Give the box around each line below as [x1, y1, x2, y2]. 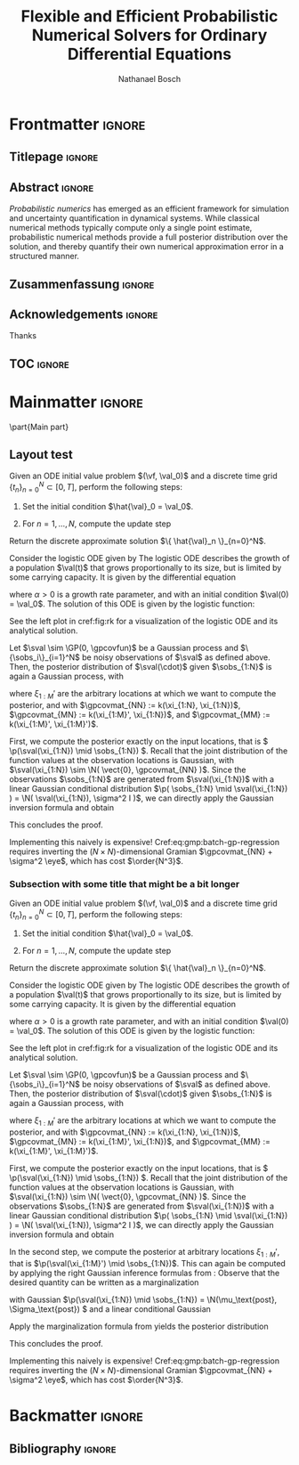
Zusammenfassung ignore [9, 276, 155, 291]
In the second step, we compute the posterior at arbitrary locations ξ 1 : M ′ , [9, 1247, 280, 1259]
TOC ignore [9, 356, 69, 371]
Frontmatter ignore [9, 114, 146, 134]
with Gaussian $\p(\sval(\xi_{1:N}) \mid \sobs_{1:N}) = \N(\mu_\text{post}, [9, 1294, 278, 1306]
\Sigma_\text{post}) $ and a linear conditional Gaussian [9, 1304, 212, 1314]
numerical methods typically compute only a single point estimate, [9, 223, 253, 233]
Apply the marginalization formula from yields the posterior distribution [9, 1321, 269, 1332]
